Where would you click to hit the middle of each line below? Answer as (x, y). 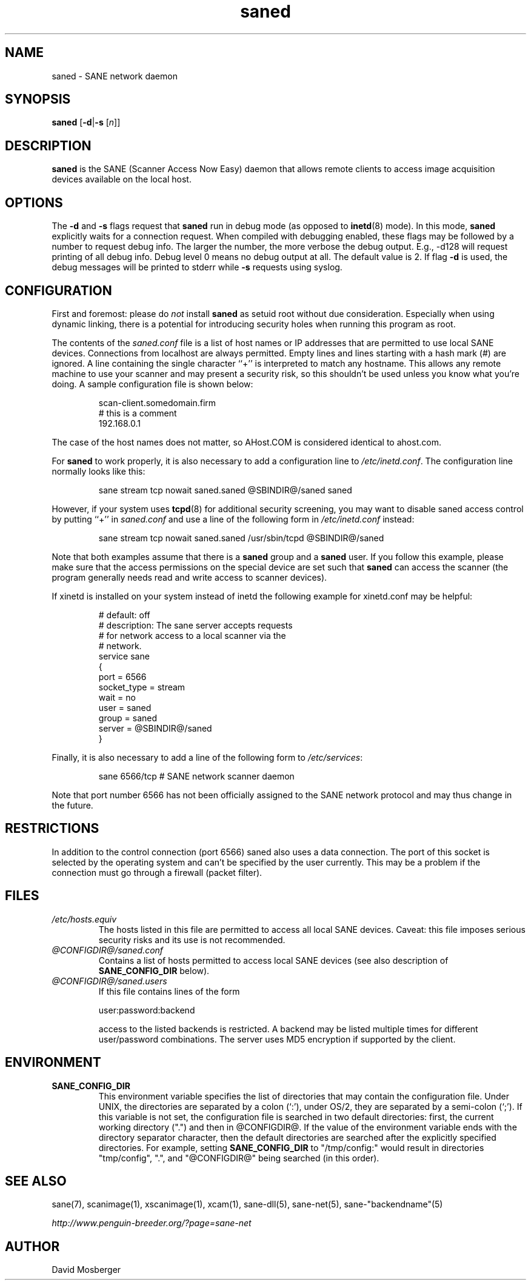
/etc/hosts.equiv (84, 919)
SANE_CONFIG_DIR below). (154, 970)
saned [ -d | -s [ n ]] (86, 122)
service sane (124, 656)
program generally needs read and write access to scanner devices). (189, 577)
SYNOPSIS (38, 99)
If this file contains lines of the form (169, 991)
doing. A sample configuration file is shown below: (152, 384)
